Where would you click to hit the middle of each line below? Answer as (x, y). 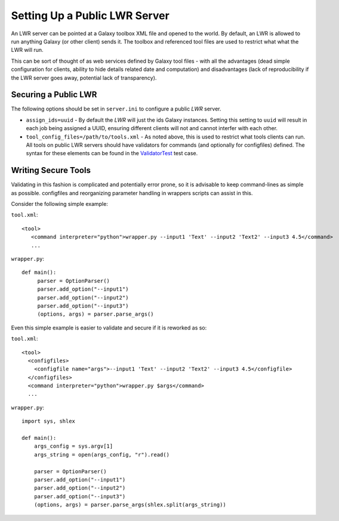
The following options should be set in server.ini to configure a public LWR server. (116, 109)
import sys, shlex (49, 421)
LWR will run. (27, 50)
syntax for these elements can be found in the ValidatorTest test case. (112, 153)
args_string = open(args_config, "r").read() (102, 454)
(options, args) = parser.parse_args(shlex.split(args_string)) (130, 505)
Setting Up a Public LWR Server (90, 16)
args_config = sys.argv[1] (73, 446)
